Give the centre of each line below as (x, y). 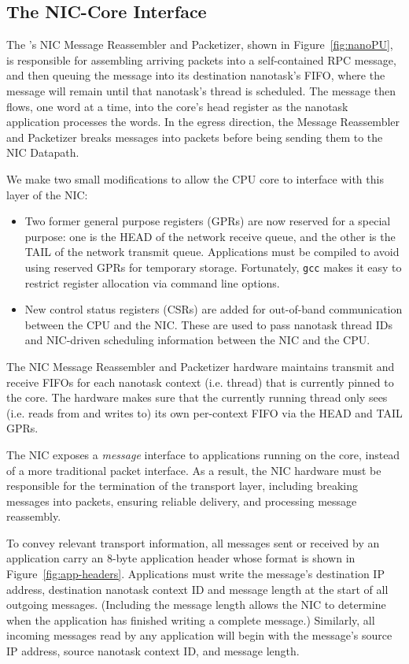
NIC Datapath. (43, 152)
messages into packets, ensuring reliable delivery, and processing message (182, 501)
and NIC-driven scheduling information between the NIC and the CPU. (197, 340)
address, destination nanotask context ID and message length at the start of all (197, 589)
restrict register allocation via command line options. (152, 282)
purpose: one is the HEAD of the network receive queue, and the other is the (210, 236)
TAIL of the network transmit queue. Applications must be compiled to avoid (212, 252)
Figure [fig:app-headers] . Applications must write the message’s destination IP (195, 574)
